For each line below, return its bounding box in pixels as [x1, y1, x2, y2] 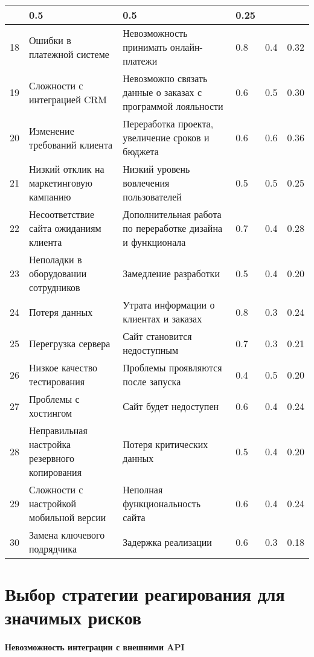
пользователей [123, 190, 182, 204]
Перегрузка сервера [29, 336, 111, 350]
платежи [123, 54, 158, 68]
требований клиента [29, 137, 113, 152]
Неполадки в [29, 252, 82, 266]
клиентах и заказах [123, 312, 202, 325]
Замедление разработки [123, 266, 220, 280]
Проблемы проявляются [123, 361, 222, 374]
